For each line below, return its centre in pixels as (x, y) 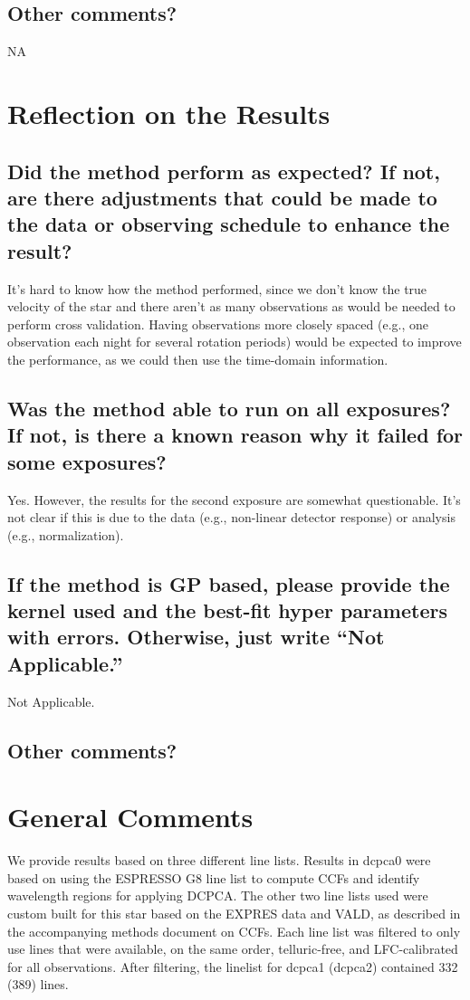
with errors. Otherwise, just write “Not (196, 637)
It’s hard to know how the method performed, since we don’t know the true (217, 288)
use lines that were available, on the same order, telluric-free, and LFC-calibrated (233, 949)
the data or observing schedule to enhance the (229, 224)
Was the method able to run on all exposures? (229, 408)
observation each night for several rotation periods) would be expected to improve (235, 342)
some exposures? (87, 461)
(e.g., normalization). (66, 534)
